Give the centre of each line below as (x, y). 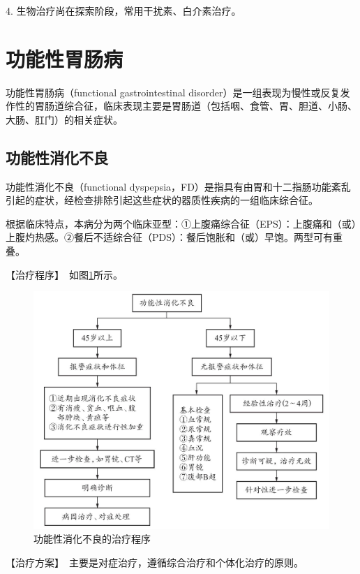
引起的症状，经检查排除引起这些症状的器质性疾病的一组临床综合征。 (162, 200)
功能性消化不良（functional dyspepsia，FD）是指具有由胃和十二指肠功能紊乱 (178, 186)
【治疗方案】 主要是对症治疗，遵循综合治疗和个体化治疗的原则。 (155, 562)
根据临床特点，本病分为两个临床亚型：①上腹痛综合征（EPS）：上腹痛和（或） (181, 223)
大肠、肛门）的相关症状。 (64, 119)
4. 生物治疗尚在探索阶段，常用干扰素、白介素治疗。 (123, 10)
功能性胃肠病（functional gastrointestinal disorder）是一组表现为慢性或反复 (173, 92)
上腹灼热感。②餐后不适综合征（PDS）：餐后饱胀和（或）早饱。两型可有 (170, 237)
